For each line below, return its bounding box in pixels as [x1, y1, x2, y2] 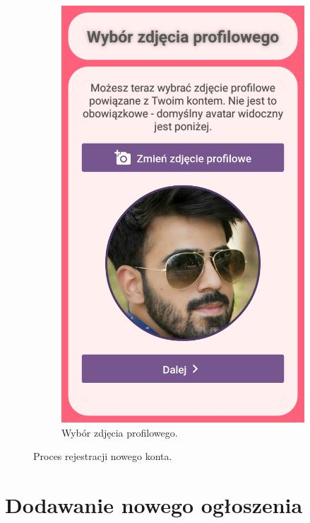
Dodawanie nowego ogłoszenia [5, 490, 303, 519]
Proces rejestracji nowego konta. [33, 449, 172, 464]
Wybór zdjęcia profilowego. [61, 425, 178, 439]
